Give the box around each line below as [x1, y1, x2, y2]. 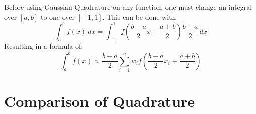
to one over [40, 11, 75, 22]
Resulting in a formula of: [4, 41, 83, 51]
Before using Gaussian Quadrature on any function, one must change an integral [4, 2, 252, 12]
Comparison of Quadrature [4, 91, 195, 111]
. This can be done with [102, 11, 176, 22]
